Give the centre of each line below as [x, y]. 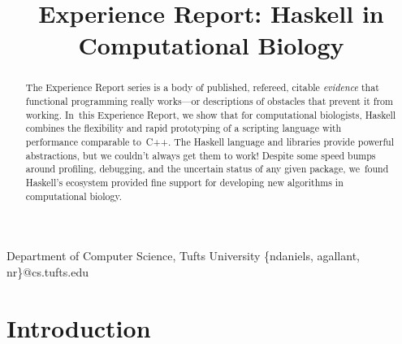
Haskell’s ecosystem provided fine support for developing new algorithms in [184, 182]
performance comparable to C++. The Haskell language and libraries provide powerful [210, 141]
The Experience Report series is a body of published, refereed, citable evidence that [202, 87]
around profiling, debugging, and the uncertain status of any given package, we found [207, 169]
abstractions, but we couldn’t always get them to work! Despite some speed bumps [201, 155]
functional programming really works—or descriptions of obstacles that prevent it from [209, 101]
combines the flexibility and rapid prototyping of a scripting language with [184, 128]
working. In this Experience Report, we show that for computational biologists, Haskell [211, 114]
